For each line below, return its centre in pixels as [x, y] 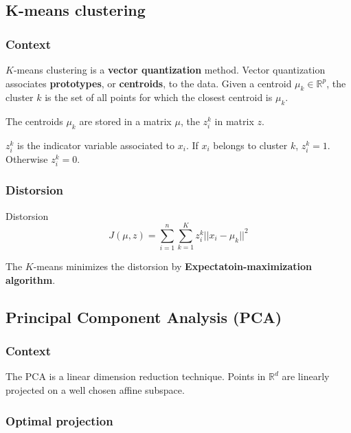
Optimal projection [59, 420]
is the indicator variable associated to [96, 145]
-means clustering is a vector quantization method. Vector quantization [169, 69]
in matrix [234, 121]
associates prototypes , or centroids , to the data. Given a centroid [149, 83]
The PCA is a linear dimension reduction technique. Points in [136, 376]
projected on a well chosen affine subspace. [95, 390]
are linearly [306, 376]
